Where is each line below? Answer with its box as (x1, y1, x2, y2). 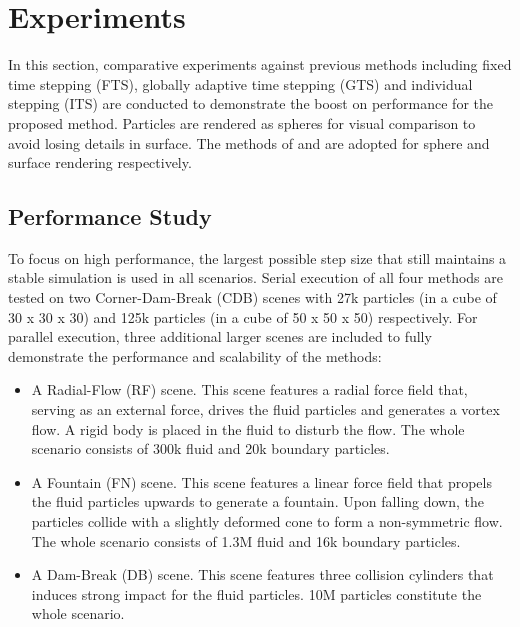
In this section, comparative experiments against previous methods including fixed (8, 54, 512, 75)
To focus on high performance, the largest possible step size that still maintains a (8, 247, 507, 268)
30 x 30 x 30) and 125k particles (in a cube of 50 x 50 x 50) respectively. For (8, 306, 478, 327)
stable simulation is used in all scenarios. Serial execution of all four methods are (8, 267, 503, 288)
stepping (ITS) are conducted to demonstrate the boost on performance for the (8, 93, 493, 114)
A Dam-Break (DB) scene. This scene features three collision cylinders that (31, 564, 494, 585)
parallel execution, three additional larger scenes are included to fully (8, 326, 432, 347)
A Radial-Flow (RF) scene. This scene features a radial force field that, (31, 379, 468, 400)
